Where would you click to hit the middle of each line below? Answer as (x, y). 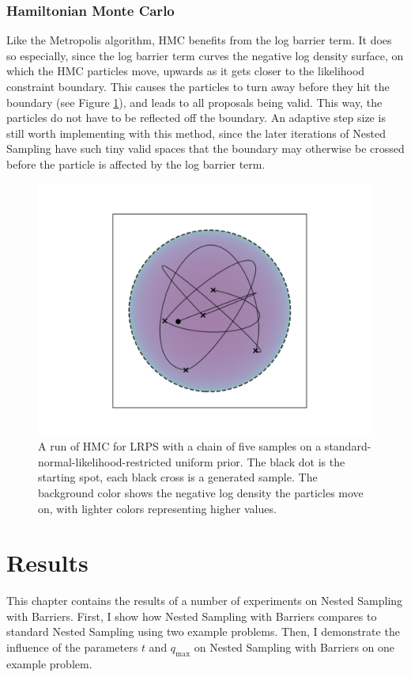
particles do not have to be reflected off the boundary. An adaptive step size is (196, 118)
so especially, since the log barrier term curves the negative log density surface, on (205, 55)
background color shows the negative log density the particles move (201, 492)
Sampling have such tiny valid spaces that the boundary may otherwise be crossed (205, 148)
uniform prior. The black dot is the (260, 461)
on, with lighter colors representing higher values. (157, 508)
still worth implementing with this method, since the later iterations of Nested (196, 133)
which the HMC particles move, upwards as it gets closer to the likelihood (186, 71)
